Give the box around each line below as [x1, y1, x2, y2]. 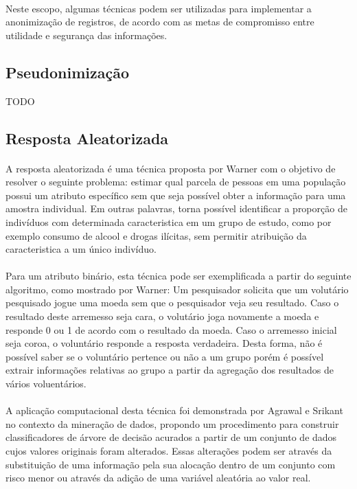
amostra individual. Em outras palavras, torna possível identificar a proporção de [5, 201, 347, 216]
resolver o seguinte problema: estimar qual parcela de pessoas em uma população [5, 174, 346, 189]
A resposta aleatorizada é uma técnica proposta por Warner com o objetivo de [5, 161, 336, 175]
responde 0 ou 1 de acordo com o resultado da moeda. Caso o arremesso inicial [5, 322, 337, 337]
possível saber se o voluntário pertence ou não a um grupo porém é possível [5, 349, 324, 363]
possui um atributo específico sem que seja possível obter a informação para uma [5, 187, 346, 202]
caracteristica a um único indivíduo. [5, 242, 157, 256]
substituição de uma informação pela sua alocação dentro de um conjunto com [5, 457, 336, 471]
